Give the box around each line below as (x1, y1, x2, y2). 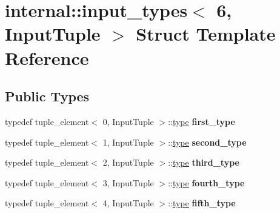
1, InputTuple (102, 135, 154, 148)
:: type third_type (168, 156, 239, 169)
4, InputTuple (102, 197, 154, 209)
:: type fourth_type (168, 176, 245, 189)
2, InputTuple (102, 156, 154, 169)
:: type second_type (168, 135, 247, 148)
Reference (5, 45, 89, 70)
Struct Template (136, 21, 276, 46)
